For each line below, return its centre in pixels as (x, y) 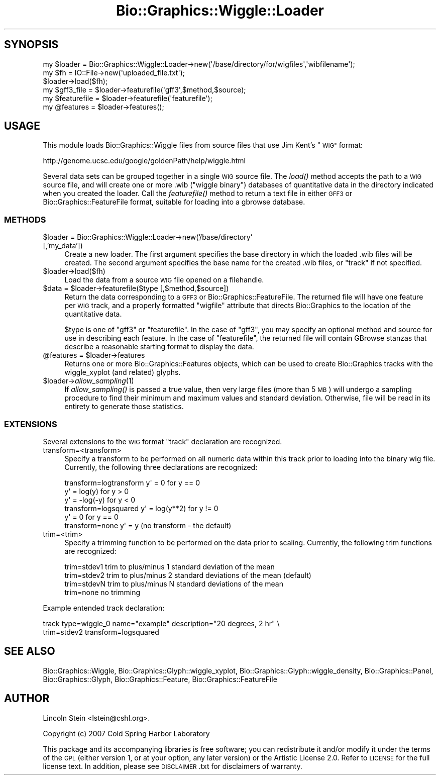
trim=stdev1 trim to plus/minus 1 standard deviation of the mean (170, 566)
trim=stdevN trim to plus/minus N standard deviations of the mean (174, 583)
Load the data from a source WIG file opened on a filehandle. (164, 280)
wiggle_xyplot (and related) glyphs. (123, 372)
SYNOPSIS (31, 45)
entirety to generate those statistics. (124, 407)
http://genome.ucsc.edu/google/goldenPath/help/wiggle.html (144, 161)
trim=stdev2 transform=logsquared (101, 632)
